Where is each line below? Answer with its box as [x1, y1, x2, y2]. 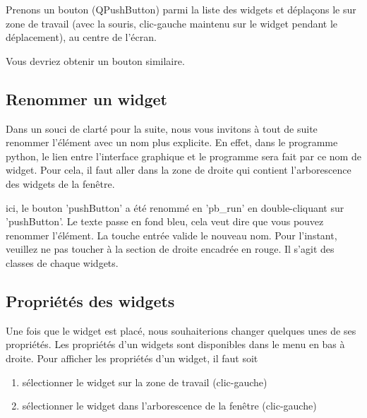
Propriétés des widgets [6, 289, 175, 311]
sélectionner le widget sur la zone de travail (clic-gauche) [22, 374, 267, 389]
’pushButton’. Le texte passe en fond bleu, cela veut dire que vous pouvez [6, 214, 324, 229]
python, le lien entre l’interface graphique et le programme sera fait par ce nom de [6, 148, 361, 163]
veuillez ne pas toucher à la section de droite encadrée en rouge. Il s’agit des [6, 241, 335, 256]
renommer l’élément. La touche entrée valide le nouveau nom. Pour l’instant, [6, 227, 337, 242]
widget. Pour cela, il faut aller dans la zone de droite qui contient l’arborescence [6, 162, 351, 177]
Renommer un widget [6, 88, 167, 109]
